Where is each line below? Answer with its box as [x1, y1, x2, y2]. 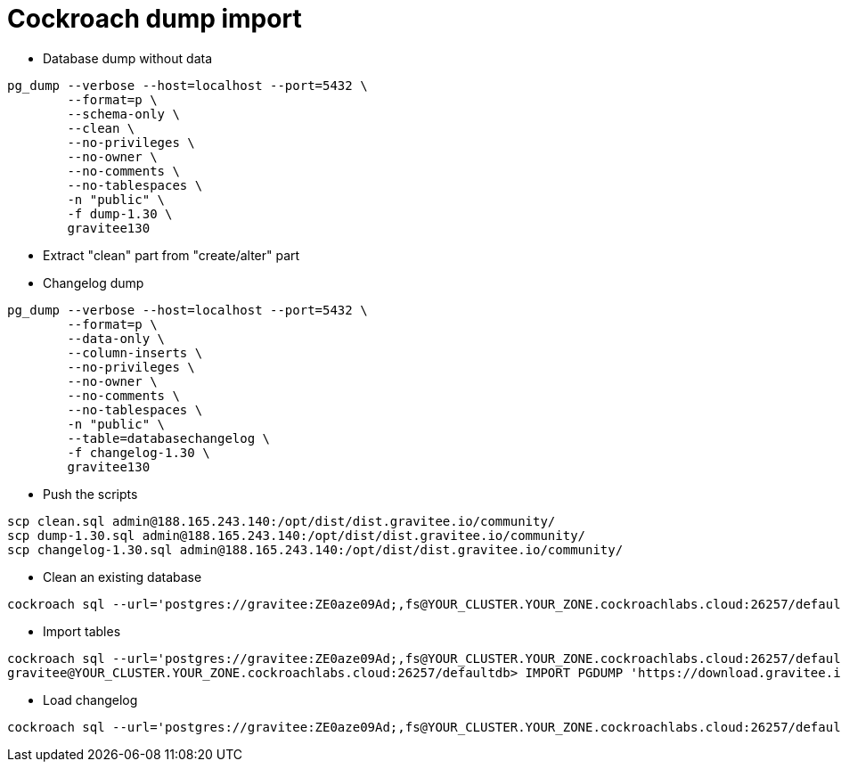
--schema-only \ [67, 106, 180, 121]
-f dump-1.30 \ [67, 206, 173, 221]
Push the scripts [43, 486, 138, 502]
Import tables [43, 623, 121, 639]
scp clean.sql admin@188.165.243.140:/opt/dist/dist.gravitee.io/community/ [7, 513, 556, 528]
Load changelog [43, 691, 138, 708]
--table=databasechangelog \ [67, 430, 271, 446]
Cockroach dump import [7, 4, 302, 34]
